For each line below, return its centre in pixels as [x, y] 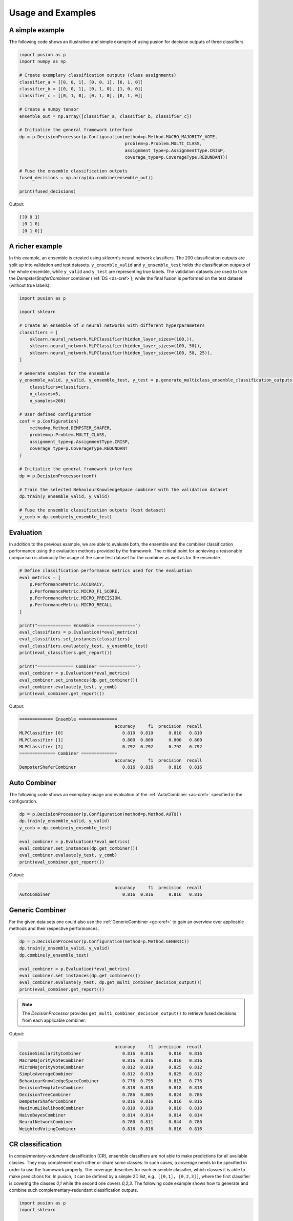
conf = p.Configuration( [49, 421]
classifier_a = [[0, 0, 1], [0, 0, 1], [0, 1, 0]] [81, 82]
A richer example [36, 246]
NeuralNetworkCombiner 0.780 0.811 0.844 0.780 [111, 1122]
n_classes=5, [45, 394]
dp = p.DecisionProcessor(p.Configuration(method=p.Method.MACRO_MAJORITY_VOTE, [118, 137]
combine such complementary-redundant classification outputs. [74, 1190]
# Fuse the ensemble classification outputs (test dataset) [93, 510]
